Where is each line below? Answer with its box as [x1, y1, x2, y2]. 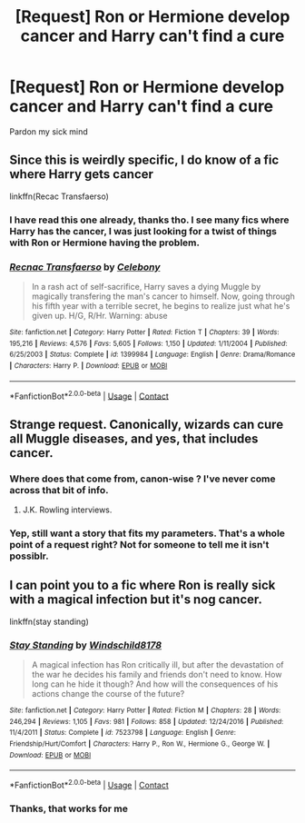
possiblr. [9, 550, 49, 562]
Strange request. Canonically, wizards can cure [9, 416, 284, 432]
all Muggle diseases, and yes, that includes [9, 431, 259, 446]
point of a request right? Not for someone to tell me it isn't [9, 538, 270, 550]
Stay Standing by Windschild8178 [9, 639, 162, 651]
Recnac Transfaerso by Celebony [9, 261, 161, 273]
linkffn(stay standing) [9, 616, 89, 627]
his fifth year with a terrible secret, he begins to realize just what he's [31, 300, 290, 311]
